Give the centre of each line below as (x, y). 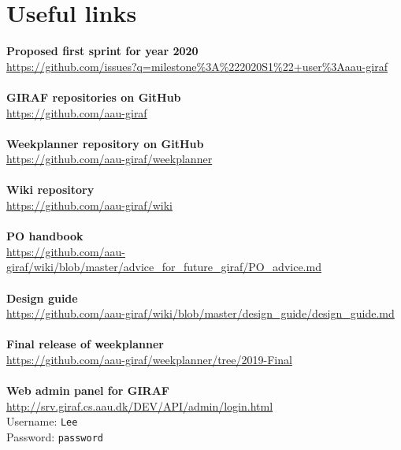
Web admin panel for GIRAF (88, 390)
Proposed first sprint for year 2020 (102, 51)
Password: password (55, 437)
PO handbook (45, 236)
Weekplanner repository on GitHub (105, 143)
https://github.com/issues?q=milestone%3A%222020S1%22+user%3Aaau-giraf (197, 66)
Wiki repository (50, 190)
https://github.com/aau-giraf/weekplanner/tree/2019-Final (149, 359)
